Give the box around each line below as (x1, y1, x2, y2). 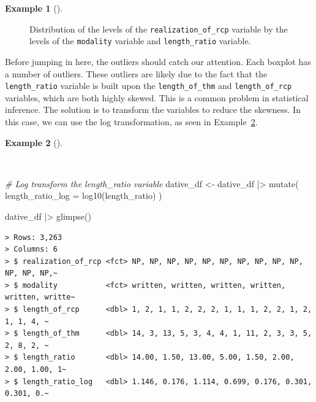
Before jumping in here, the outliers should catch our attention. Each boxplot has (5, 55, 311, 68)
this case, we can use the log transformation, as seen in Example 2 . (5, 115, 258, 128)
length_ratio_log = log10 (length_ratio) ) (5, 189, 162, 202)
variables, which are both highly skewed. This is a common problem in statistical (5, 91, 309, 104)
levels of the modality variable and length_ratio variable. (29, 34, 251, 47)
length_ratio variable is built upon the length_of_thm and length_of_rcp (5, 79, 292, 92)
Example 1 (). (5, 2, 62, 14)
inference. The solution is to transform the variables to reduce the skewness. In (5, 103, 301, 116)
